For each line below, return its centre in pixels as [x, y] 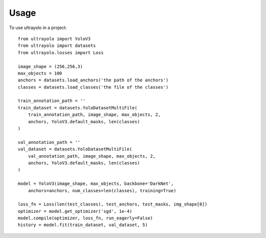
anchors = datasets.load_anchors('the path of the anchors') [93, 80]
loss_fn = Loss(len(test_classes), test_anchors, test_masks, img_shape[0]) [113, 204]
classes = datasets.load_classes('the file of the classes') [93, 87]
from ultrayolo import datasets [57, 46]
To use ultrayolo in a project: [38, 28]
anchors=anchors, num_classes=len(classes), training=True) [102, 190]
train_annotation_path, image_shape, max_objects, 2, [94, 115]
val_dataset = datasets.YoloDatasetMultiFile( [75, 149]
